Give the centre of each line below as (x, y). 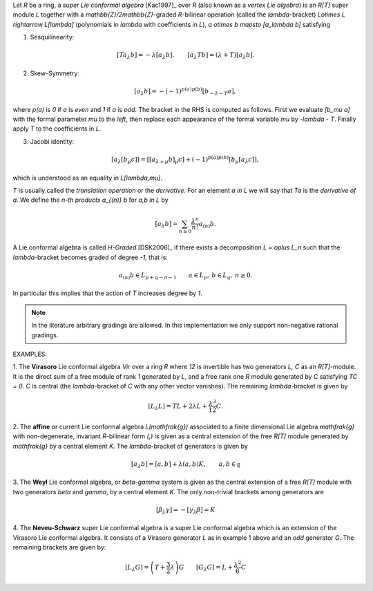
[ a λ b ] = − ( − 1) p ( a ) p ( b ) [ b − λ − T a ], (185, 92)
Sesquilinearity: (52, 37)
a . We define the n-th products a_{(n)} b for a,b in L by (90, 200)
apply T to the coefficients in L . (57, 129)
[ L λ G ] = (137, 568)
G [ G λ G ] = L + (205, 568)
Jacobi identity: (52, 141)
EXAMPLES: (30, 354)
